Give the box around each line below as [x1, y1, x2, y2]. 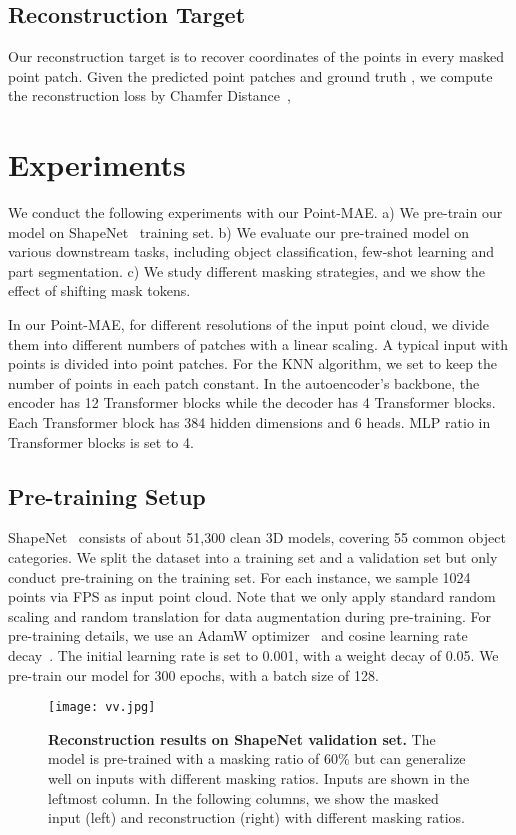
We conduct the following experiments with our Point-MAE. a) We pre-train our [8, 202, 503, 223]
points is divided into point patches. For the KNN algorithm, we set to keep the [8, 353, 498, 374]
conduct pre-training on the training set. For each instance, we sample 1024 [8, 566, 471, 587]
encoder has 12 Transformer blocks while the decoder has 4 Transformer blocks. [8, 392, 496, 413]
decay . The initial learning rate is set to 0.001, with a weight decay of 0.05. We [8, 645, 499, 665]
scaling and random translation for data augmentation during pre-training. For [8, 605, 491, 626]
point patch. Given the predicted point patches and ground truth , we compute [8, 65, 493, 86]
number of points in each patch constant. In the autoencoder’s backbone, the [8, 372, 480, 393]
